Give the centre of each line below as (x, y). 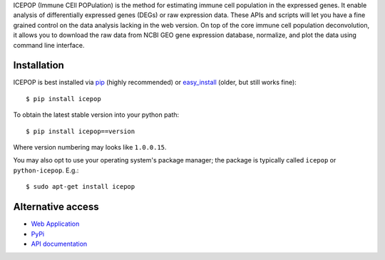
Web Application (55, 224)
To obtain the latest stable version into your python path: (96, 115)
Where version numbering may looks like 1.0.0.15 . (90, 147)
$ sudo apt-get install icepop (81, 187)
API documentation (59, 244)
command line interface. (49, 45)
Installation (38, 65)
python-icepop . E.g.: (46, 170)
